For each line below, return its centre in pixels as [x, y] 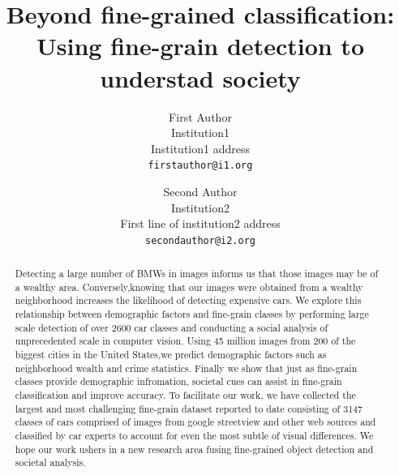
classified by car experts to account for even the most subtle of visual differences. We [194, 436]
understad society [200, 77]
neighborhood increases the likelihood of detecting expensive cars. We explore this [188, 300]
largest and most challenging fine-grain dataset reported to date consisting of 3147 [189, 408]
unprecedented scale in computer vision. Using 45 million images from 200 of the [185, 341]
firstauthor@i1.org [200, 166]
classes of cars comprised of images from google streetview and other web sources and [195, 422]
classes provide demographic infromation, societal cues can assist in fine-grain [178, 381]
